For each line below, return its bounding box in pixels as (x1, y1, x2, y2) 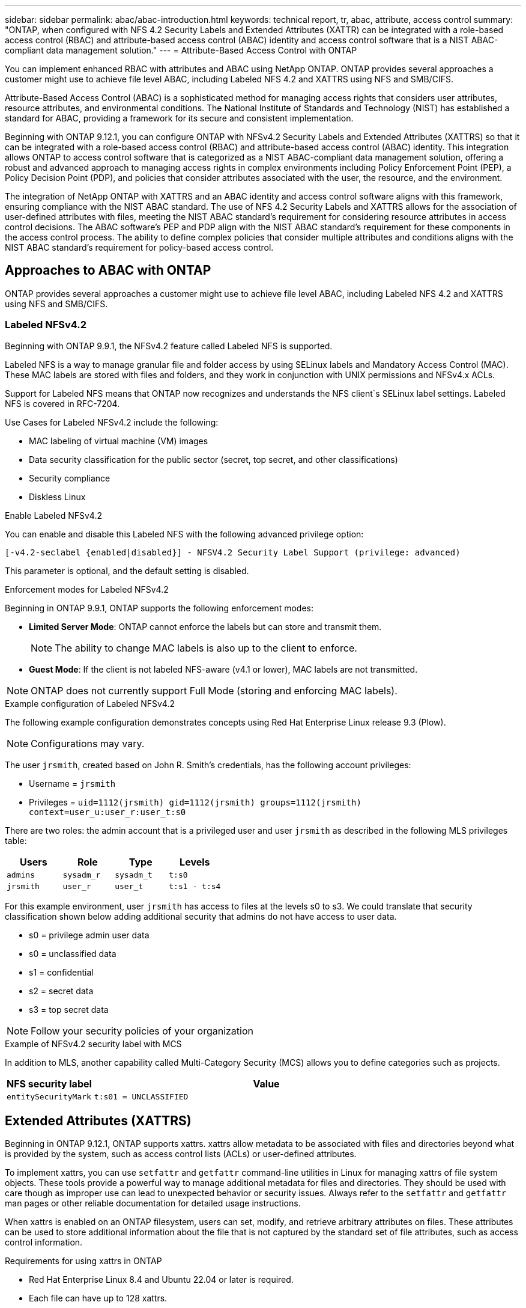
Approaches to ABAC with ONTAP (5, 263, 211, 278)
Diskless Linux (29, 491, 86, 502)
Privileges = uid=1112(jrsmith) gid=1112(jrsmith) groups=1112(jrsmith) (29, 796, 361, 807)
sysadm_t (115, 870, 153, 879)
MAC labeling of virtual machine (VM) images (29, 435, 208, 446)
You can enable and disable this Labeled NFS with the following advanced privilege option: (5, 528, 364, 539)
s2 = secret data (29, 985, 94, 996)
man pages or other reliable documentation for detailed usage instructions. (5, 1198, 301, 1209)
